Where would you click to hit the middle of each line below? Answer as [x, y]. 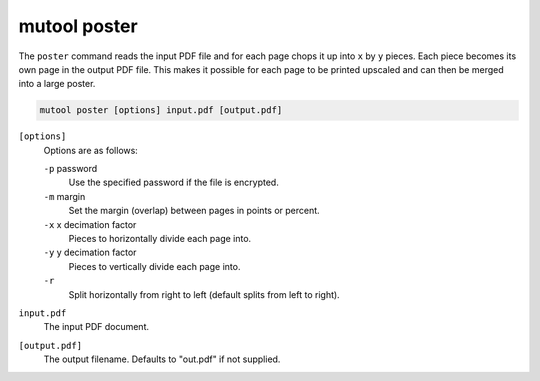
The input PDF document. [96, 327]
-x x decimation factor [90, 224]
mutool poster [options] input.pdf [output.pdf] [161, 110]
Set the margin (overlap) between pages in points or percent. [194, 211]
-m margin [64, 196]
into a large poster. [57, 84]
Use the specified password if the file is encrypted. [173, 182]
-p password [70, 169]
